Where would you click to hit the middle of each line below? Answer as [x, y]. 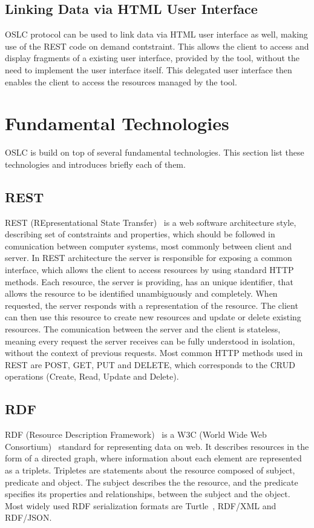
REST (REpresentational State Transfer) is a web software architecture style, [151, 222]
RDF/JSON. [28, 517]
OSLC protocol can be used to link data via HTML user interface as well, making [156, 34]
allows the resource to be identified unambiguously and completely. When [141, 293]
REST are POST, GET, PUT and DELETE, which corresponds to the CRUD [150, 364]
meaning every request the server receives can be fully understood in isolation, [150, 341]
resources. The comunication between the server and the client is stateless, [143, 329]
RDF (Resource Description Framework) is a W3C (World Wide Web [136, 434]
